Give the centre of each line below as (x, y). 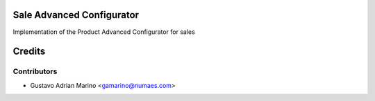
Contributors (35, 71)
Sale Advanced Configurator (76, 15)
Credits (29, 52)
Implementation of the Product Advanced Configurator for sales (104, 32)
